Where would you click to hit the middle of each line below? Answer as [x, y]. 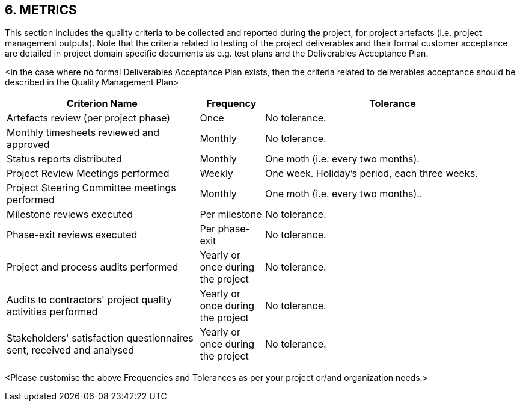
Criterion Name [102, 104]
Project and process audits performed [93, 267]
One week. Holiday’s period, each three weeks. [372, 174]
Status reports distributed [64, 159]
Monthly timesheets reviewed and [83, 133]
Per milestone [231, 214]
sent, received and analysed [70, 350]
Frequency [231, 104]
